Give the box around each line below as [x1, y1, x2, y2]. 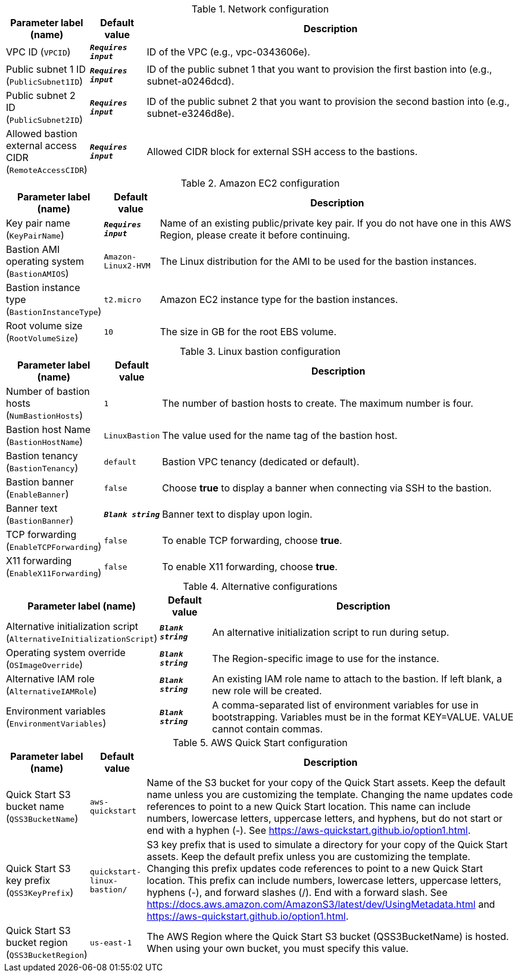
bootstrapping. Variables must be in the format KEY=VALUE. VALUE [212, 711, 514, 723]
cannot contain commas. [212, 723, 323, 735]
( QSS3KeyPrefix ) [6, 886, 74, 898]
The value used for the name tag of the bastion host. [162, 429, 398, 441]
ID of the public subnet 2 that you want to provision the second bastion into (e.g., [146, 95, 510, 107]
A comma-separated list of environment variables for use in [212, 699, 479, 711]
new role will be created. [212, 685, 322, 697]
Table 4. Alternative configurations [183, 580, 338, 592]
